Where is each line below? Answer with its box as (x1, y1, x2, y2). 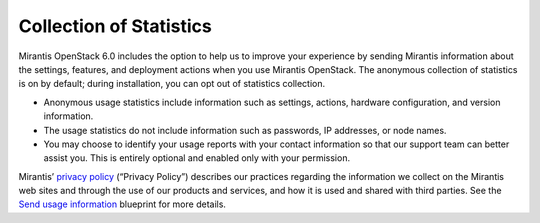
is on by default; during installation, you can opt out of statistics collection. (18, 78, 326, 90)
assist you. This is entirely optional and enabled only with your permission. (43, 152, 350, 164)
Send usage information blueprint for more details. (18, 198, 227, 210)
